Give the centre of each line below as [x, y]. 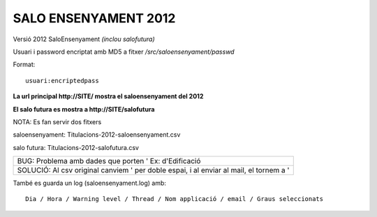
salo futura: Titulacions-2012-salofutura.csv [76, 147]
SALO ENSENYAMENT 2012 [94, 18]
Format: [24, 65]
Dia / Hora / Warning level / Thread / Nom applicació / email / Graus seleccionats [175, 199]
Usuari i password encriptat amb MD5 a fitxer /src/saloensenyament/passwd [124, 52]
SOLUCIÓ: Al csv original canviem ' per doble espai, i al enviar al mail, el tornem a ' [153, 170]
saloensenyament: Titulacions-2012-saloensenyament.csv [97, 135]
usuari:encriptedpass [62, 81]
